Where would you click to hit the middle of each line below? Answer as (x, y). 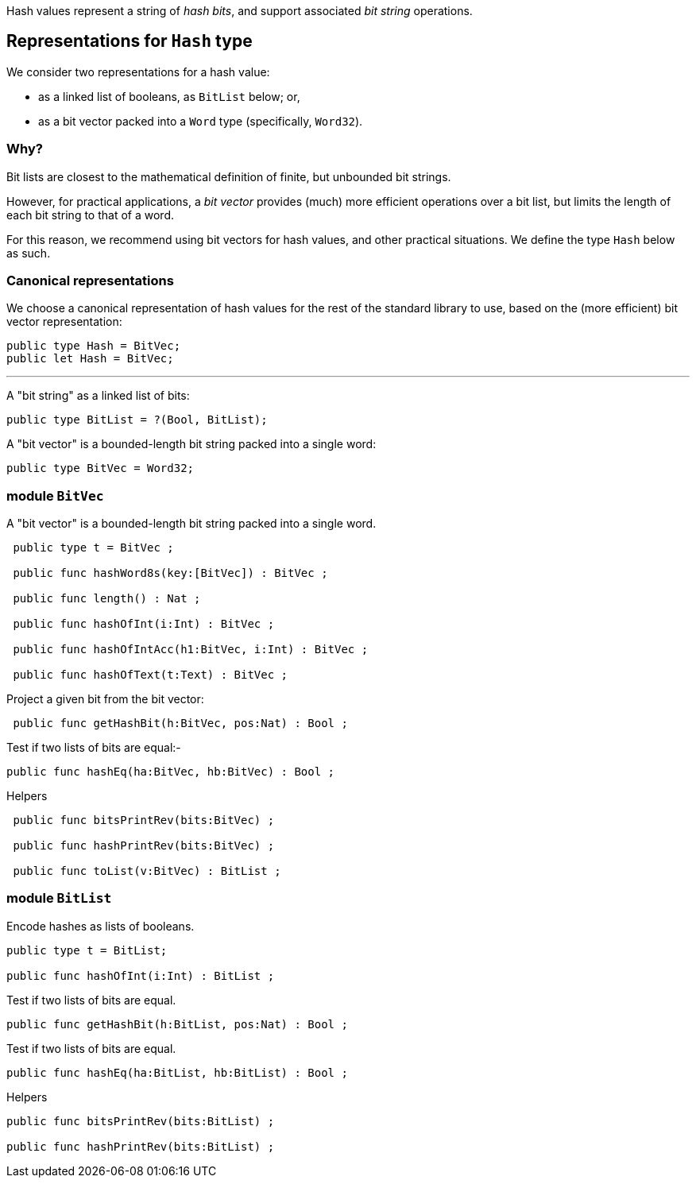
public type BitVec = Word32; (101, 468)
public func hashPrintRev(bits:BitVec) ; (144, 846)
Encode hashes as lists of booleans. (101, 926)
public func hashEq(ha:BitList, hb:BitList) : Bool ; (177, 1072)
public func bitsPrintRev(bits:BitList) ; (141, 1121)
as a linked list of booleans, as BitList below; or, (169, 96)
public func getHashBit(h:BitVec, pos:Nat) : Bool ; (180, 724)
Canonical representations (90, 280)
